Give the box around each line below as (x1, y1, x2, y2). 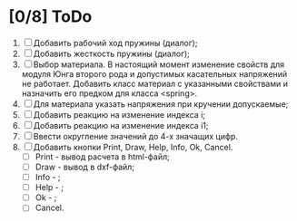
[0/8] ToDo (8, 6, 93, 27)
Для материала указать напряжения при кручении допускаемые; (33, 98, 289, 110)
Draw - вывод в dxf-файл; (35, 161, 135, 172)
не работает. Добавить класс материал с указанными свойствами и (21, 78, 288, 89)
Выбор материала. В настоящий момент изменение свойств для (33, 59, 285, 70)
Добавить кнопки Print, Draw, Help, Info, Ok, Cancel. (33, 141, 233, 152)
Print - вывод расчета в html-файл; (35, 151, 170, 162)
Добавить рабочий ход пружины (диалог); (33, 37, 198, 48)
